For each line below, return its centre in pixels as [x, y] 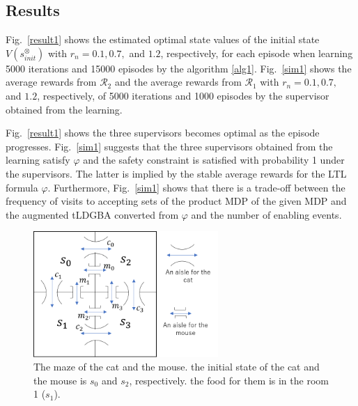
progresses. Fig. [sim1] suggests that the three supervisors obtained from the [169, 146]
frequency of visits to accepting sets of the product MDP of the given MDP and [176, 201]
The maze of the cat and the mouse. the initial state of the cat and [177, 367]
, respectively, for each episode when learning [257, 53]
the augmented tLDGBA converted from [92, 214]
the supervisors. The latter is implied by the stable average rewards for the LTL [176, 173]
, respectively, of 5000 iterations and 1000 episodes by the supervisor [183, 95]
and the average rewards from [178, 82]
